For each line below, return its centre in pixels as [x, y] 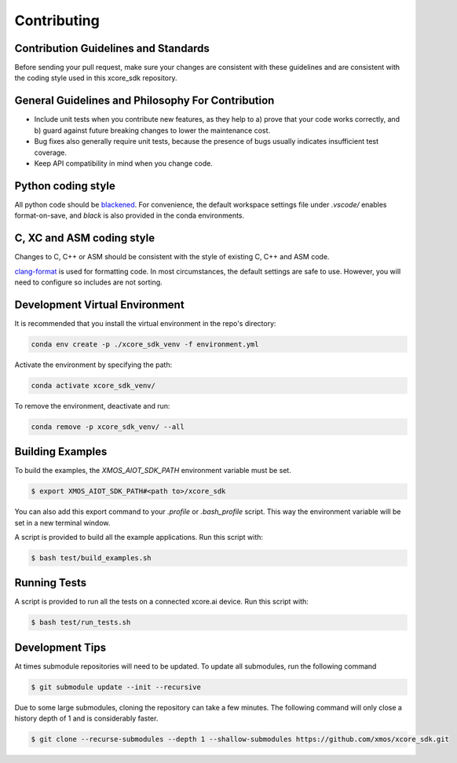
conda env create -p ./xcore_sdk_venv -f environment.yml [145, 344]
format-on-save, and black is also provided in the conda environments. [130, 215]
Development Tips [60, 647]
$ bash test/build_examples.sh [91, 558]
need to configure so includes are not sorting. [88, 282]
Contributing [57, 20]
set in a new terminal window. [62, 523]
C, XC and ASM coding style [85, 238]
